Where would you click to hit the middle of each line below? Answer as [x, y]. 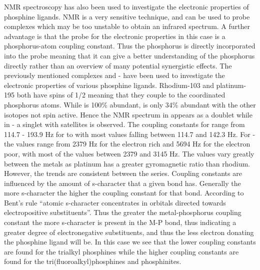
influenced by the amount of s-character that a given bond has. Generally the [122, 183]
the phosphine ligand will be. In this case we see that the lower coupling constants [130, 242]
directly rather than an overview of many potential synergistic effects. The [118, 65]
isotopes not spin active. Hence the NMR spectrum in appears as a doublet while [128, 114]
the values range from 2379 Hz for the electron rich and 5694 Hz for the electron [127, 144]
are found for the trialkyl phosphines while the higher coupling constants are [121, 251]
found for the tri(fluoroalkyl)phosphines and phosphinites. [93, 261]
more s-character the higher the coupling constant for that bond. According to [124, 193]
